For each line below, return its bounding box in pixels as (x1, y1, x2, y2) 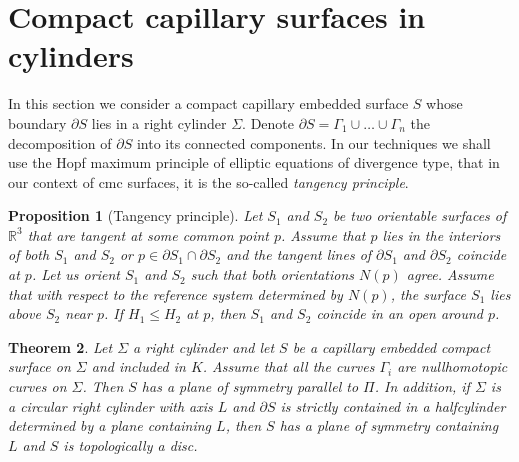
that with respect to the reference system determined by (8, 283, 343, 304)
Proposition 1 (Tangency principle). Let (8, 205, 263, 226)
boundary (8, 112, 67, 133)
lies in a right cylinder (91, 112, 227, 133)
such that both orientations (190, 264, 355, 285)
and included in (91, 356, 186, 377)
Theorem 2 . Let (8, 336, 113, 357)
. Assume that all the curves (202, 356, 375, 377)
